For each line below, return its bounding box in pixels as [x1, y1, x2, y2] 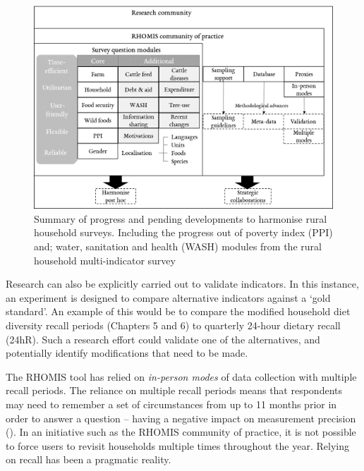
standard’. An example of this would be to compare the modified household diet [6, 304, 351, 319]
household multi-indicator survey [34, 252, 176, 267]
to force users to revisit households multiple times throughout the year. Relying [6, 438, 349, 453]
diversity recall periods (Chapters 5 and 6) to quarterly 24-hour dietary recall [6, 317, 341, 332]
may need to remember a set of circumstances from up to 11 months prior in [6, 396, 337, 411]
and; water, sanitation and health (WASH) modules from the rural [34, 238, 322, 253]
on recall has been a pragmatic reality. [6, 452, 171, 467]
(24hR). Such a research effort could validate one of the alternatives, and [6, 331, 320, 346]
